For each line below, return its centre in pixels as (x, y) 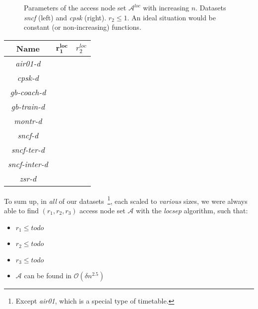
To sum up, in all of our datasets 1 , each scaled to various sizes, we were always (126, 200)
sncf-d (28, 135)
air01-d (28, 63)
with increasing (166, 7)
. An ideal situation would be (172, 17)
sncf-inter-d (28, 164)
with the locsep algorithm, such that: (192, 211)
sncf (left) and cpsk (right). (65, 17)
